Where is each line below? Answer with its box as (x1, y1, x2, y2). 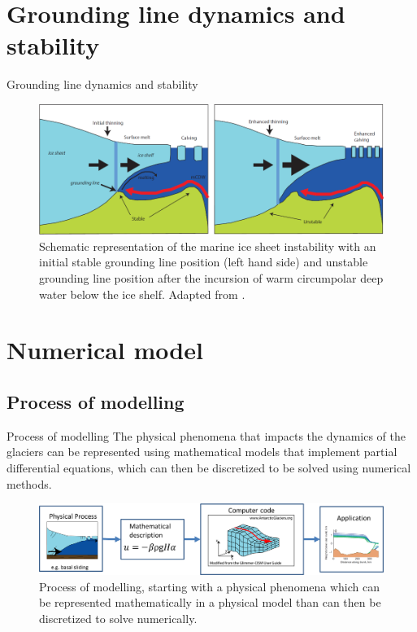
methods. (7, 475, 52, 492)
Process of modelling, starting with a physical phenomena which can (39, 577, 380, 595)
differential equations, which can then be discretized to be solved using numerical (7, 459, 411, 476)
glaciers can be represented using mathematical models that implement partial (7, 443, 397, 460)
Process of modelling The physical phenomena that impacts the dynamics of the (7, 427, 406, 444)
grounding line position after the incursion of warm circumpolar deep (39, 269, 384, 286)
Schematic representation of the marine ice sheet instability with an (39, 237, 376, 254)
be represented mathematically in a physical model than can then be (39, 594, 381, 611)
